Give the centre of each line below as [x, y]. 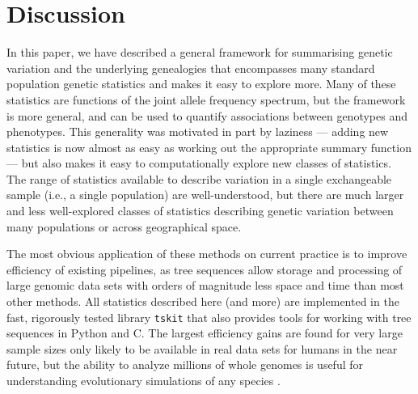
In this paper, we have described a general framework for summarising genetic [200, 52]
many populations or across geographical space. [124, 226]
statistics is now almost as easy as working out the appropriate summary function [209, 147]
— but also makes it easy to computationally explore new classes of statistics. [199, 163]
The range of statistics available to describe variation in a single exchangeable [199, 178]
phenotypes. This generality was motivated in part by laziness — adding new [198, 131]
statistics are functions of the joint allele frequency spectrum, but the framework [206, 99]
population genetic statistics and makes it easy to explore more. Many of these [201, 84]
